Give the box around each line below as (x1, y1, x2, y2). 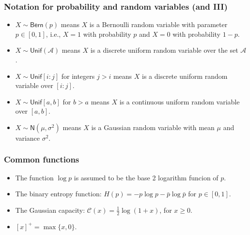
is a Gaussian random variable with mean (91, 122, 215, 132)
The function (15, 172, 54, 182)
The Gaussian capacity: (15, 205, 85, 215)
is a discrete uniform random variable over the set (90, 45, 238, 55)
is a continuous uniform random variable (119, 96, 240, 106)
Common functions (4, 153, 79, 165)
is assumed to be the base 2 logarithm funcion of (74, 172, 219, 182)
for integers (61, 71, 95, 81)
